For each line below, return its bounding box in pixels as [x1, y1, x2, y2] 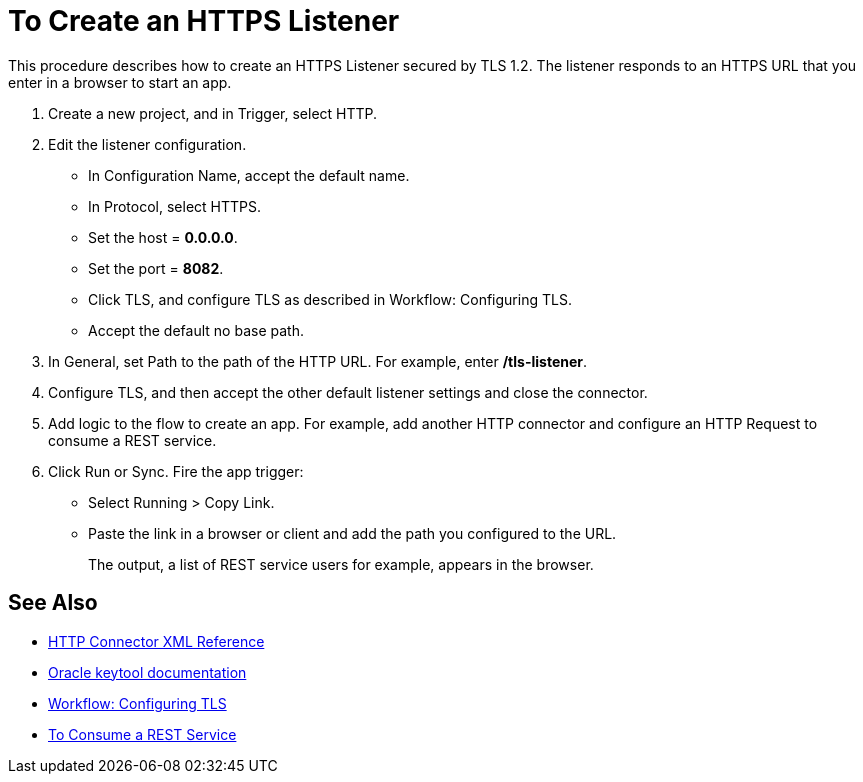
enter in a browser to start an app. [8, 73, 232, 91]
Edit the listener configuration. [48, 135, 247, 153]
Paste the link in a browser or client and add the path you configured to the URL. [88, 524, 617, 542]
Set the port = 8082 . [88, 259, 224, 277]
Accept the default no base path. [88, 321, 304, 339]
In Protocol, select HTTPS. [88, 197, 261, 215]
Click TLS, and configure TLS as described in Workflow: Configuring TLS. [88, 290, 572, 308]
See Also [8, 590, 98, 616]
